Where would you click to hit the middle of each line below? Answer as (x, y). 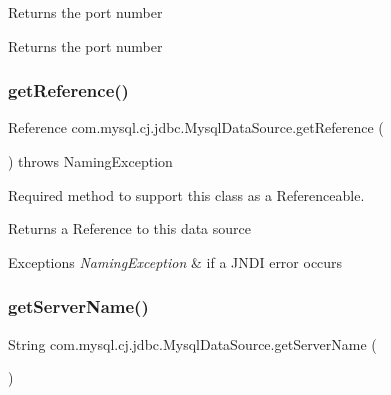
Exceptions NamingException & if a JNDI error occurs (175, 261)
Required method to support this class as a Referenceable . (186, 194)
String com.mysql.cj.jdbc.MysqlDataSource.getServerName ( (192, 343)
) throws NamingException (90, 161)
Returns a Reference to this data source (129, 228)
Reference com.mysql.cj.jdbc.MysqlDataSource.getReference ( (196, 127)
